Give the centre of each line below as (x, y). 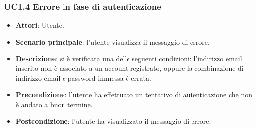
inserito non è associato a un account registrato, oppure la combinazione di (129, 68)
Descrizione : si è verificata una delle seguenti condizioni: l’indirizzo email (129, 58)
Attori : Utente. (40, 25)
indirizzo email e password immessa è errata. (83, 78)
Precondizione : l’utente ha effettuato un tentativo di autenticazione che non (134, 95)
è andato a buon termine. (54, 104)
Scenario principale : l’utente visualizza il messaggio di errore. (113, 41)
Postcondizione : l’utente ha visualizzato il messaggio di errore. (113, 121)
